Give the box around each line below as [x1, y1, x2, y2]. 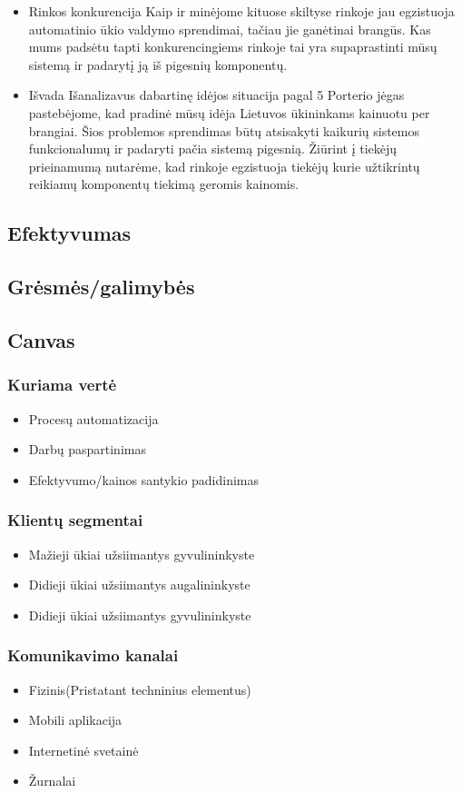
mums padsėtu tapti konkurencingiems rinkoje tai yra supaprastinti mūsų [28, 37, 437, 56]
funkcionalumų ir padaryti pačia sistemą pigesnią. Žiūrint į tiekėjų [28, 139, 398, 158]
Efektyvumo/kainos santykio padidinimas [28, 470, 260, 489]
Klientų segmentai [7, 509, 143, 531]
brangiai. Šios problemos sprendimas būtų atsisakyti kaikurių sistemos [28, 121, 420, 140]
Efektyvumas [7, 219, 132, 247]
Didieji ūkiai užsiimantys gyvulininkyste [28, 605, 251, 624]
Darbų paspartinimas [28, 440, 146, 459]
